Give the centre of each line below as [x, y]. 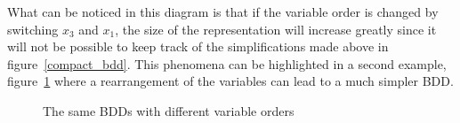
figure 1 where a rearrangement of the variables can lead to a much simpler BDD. [230, 81]
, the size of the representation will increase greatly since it [276, 29]
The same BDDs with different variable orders [169, 110]
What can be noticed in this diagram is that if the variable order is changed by [223, 12]
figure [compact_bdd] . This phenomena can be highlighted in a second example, [227, 63]
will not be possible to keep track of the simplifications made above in [198, 46]
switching [33, 29]
